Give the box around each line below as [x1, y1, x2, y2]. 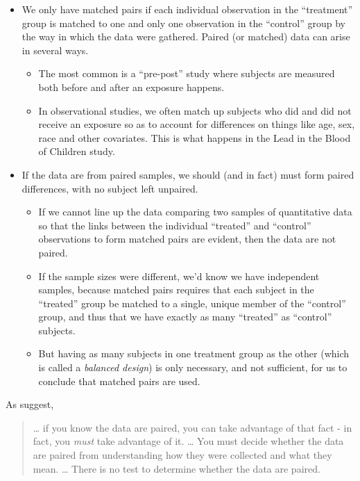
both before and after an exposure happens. [38, 79, 225, 94]
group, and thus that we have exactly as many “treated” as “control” [38, 309, 332, 324]
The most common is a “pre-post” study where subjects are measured [38, 66, 335, 81]
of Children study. [38, 144, 115, 158]
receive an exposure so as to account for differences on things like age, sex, [38, 117, 355, 131]
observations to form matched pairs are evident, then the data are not [38, 231, 336, 246]
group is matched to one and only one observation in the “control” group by [22, 15, 346, 30]
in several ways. [22, 42, 89, 57]
